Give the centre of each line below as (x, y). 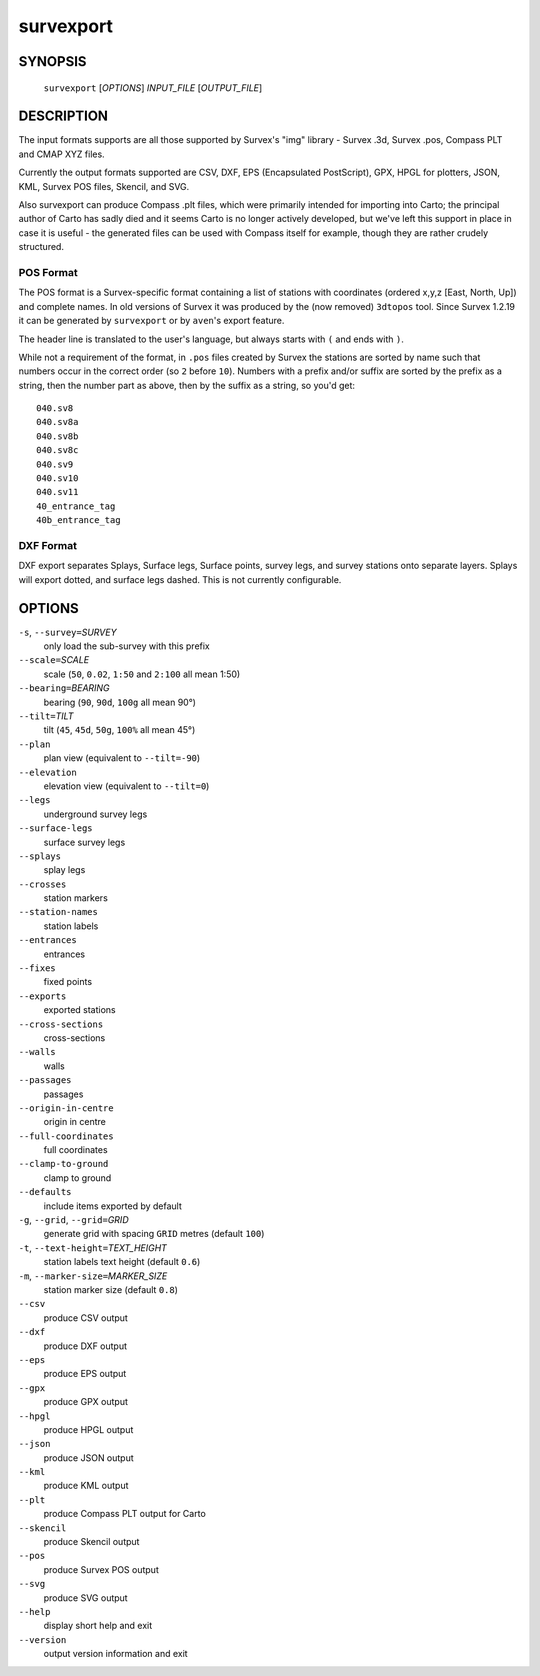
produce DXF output (85, 1346)
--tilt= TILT (46, 716)
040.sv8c (57, 450)
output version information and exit (116, 1654)
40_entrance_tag (76, 506)
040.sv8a (57, 422)
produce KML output (86, 1486)
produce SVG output (86, 1597)
